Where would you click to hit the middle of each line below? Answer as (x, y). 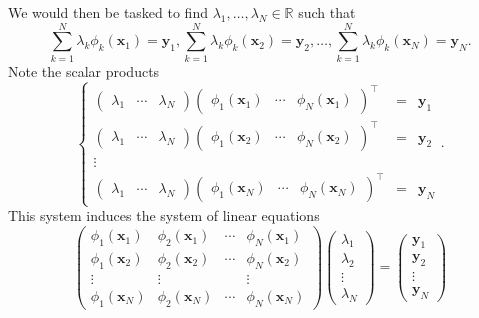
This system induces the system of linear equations (164, 215)
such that (327, 12)
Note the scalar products (84, 70)
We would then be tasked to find (108, 12)
